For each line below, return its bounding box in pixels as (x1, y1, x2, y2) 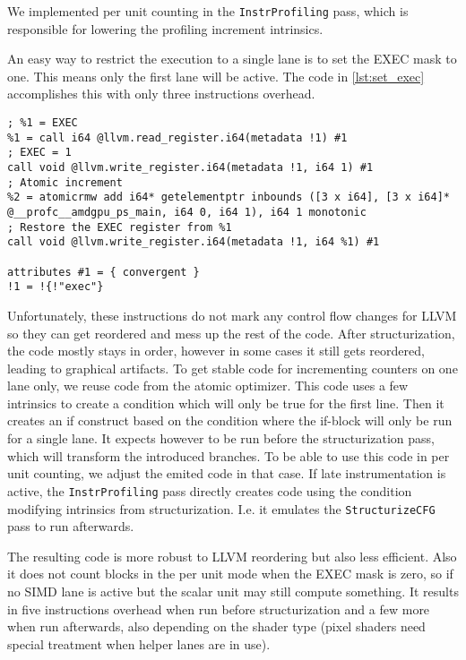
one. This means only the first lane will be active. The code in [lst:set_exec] (7, 66, 425, 85)
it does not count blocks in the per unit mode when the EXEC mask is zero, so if (7, 564, 453, 583)
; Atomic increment (7, 176, 123, 189)
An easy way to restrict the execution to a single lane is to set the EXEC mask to (7, 49, 457, 68)
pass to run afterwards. (7, 517, 134, 536)
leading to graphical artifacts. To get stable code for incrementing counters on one (7, 358, 458, 377)
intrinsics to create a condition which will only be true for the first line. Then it (7, 393, 444, 412)
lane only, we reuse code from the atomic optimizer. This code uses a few (7, 376, 409, 395)
